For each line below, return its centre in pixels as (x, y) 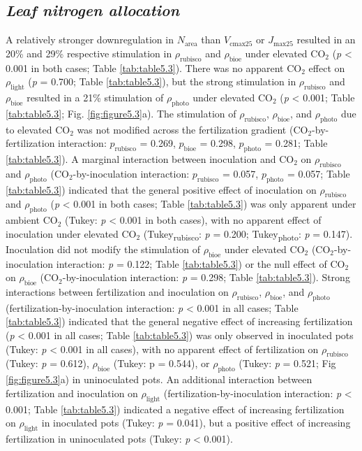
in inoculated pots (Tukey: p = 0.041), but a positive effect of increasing (196, 423)
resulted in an (326, 40)
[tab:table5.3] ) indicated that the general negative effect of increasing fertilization (179, 321)
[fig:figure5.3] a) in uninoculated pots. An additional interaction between (159, 379)
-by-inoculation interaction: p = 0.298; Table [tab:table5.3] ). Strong (206, 277)
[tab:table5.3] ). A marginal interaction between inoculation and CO (150, 158)
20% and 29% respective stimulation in (89, 53)
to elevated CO (38, 129)
